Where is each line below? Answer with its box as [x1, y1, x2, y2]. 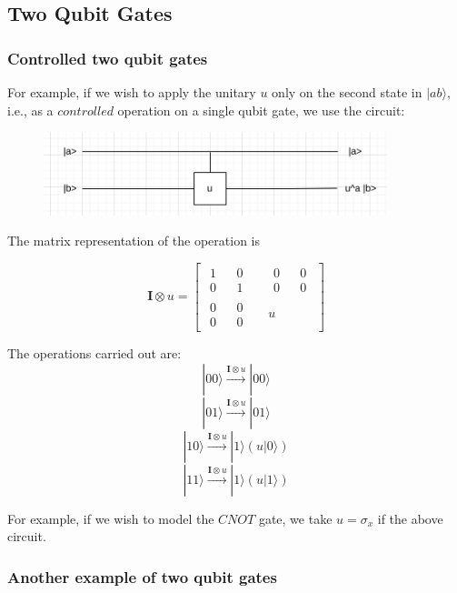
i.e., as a [7, 100, 54, 119]
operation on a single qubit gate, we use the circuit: [117, 100, 405, 119]
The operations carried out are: [7, 343, 182, 362]
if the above [377, 508, 443, 528]
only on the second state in [272, 83, 422, 101]
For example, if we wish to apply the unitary [7, 83, 256, 101]
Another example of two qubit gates [7, 565, 277, 588]
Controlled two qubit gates [7, 46, 208, 69]
